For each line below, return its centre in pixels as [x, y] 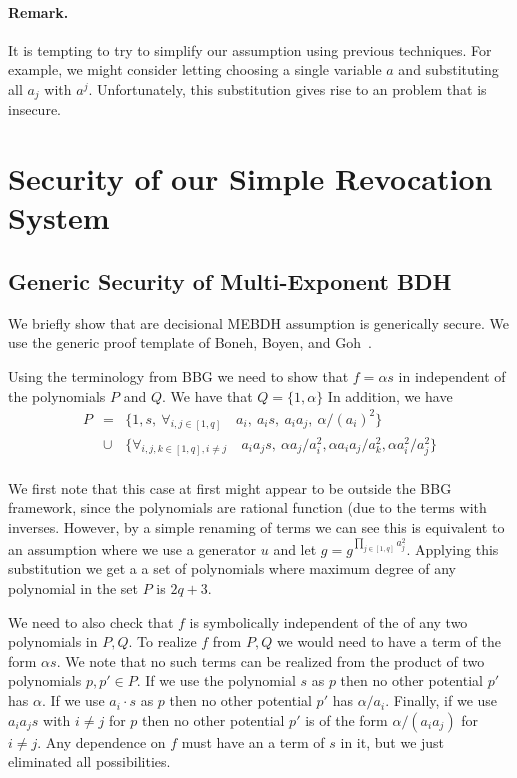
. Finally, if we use [441, 700]
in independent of [452, 375]
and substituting [448, 69]
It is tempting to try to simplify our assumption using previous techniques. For [250, 49]
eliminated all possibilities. [89, 761]
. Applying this [452, 548]
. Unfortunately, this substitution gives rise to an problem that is [287, 88]
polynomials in [53, 641]
